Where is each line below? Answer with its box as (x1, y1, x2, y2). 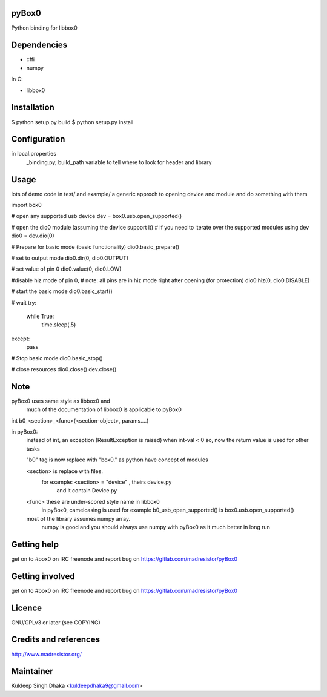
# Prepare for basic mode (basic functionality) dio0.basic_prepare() (11, 243, 180, 251)
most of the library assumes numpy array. (26, 515, 130, 522)
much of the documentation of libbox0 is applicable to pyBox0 (26, 406, 182, 413)
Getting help (11, 539, 59, 549)
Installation (11, 102, 54, 113)
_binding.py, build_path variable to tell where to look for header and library (26, 158, 212, 166)
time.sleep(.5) (41, 321, 76, 328)
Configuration (11, 134, 65, 145)
